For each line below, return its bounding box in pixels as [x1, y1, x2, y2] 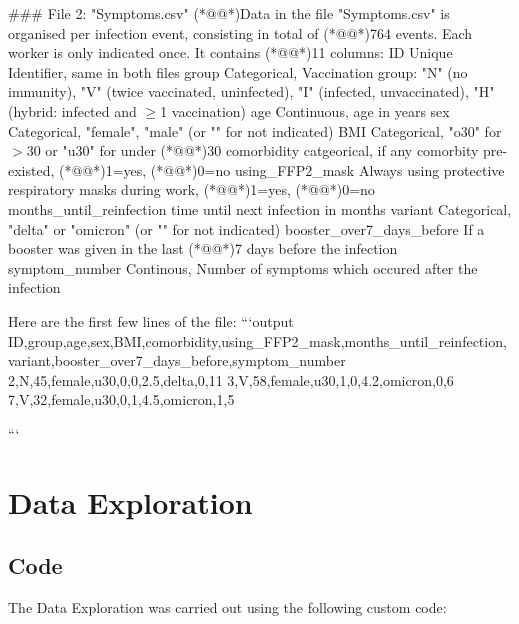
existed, [8, 159, 55, 180]
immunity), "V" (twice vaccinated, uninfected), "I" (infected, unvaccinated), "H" [8, 81, 495, 102]
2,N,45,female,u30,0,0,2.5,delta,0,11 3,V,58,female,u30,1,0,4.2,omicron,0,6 [8, 369, 454, 390]
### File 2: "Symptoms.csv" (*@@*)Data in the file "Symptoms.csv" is [8, 3, 450, 23]
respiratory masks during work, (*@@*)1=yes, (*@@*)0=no [8, 179, 375, 200]
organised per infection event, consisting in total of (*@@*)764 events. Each [8, 22, 473, 43]
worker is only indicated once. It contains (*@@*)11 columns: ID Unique [8, 42, 453, 63]
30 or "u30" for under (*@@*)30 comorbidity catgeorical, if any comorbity [26, 140, 479, 161]
